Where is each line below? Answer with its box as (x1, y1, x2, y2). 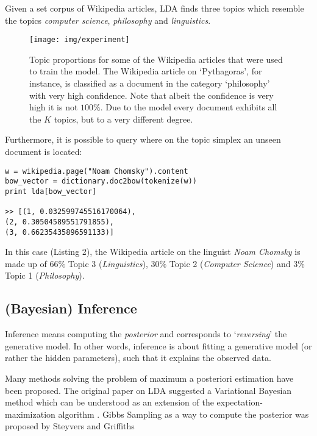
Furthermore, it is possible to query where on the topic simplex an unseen (5, 133, 281, 146)
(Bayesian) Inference (5, 299, 137, 318)
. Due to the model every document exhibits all (100, 101, 277, 113)
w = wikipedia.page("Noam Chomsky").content (5, 166, 188, 176)
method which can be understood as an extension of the (5, 396, 214, 409)
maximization (5, 407, 55, 420)
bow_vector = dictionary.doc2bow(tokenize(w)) (5, 177, 197, 186)
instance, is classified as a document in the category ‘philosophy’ (29, 77, 270, 90)
